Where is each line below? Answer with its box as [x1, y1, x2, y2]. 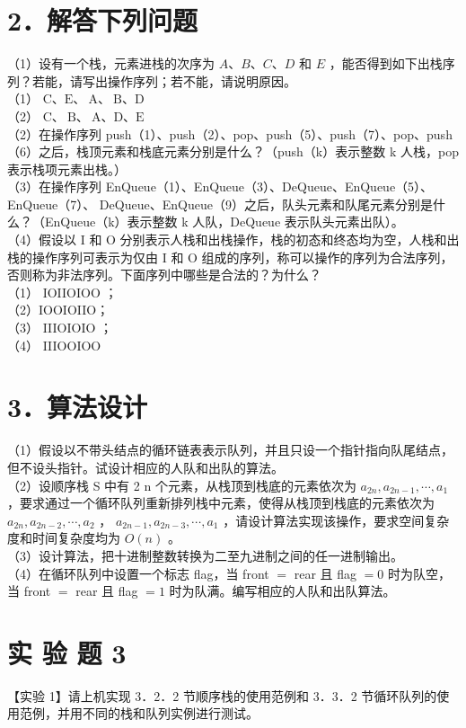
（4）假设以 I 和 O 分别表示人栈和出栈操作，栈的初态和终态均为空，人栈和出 [7, 230, 460, 249]
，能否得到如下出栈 [329, 54, 443, 73]
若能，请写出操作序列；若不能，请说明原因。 [31, 71, 296, 90]
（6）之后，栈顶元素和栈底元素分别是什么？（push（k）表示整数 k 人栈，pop [7, 142, 459, 161]
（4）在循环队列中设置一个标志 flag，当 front [7, 564, 269, 582]
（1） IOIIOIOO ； [7, 282, 118, 301]
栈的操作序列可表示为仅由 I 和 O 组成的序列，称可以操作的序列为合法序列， [7, 247, 453, 266]
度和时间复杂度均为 [7, 528, 120, 547]
